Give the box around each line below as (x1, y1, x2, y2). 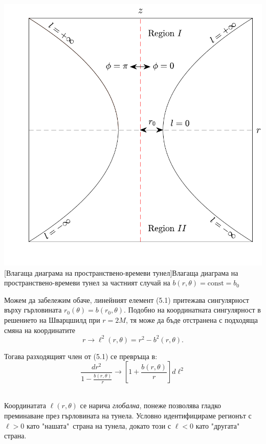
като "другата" (195, 420, 240, 431)
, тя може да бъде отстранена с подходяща (125, 315, 258, 325)
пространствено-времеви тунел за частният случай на (4, 277, 170, 288)
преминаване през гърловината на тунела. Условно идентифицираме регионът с (4, 410, 252, 421)
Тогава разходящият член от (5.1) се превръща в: (4, 350, 158, 361)
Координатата (4, 400, 47, 411)
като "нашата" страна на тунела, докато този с (26, 420, 171, 431)
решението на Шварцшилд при (4, 315, 100, 325)
